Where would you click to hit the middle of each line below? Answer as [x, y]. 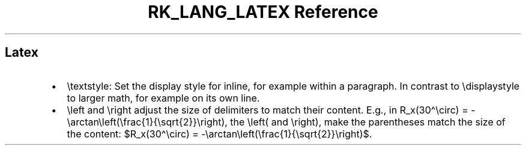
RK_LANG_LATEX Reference [263, 12]
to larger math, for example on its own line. [163, 98]
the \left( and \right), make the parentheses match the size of [368, 122]
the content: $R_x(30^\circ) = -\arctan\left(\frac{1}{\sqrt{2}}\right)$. [219, 134]
